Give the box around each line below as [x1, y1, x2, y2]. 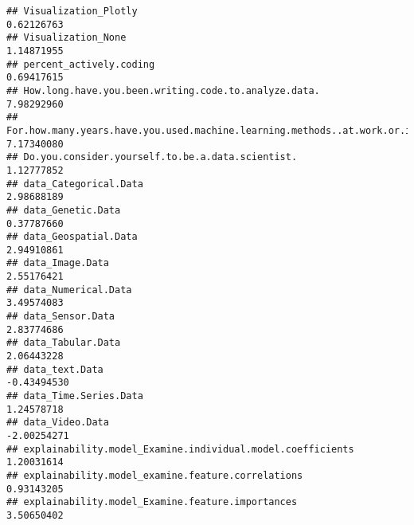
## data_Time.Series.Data [6, 390, 143, 402]
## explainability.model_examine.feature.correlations [6, 469, 303, 481]
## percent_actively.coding [6, 58, 155, 70]
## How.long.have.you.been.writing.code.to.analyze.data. [6, 84, 320, 96]
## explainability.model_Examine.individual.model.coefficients [6, 443, 354, 455]
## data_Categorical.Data [6, 178, 143, 190]
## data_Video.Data [6, 417, 109, 429]
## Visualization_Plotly [6, 6, 138, 17]
